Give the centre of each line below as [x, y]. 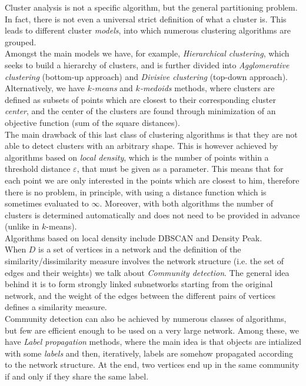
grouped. [21, 41]
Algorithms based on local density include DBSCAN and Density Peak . [134, 237]
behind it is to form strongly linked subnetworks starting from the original [139, 284]
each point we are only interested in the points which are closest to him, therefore [152, 180]
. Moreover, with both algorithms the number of [187, 203]
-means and [112, 88]
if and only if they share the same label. [77, 376]
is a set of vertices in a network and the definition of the [140, 249]
